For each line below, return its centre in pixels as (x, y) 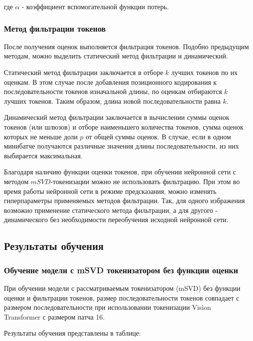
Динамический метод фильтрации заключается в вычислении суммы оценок (117, 117)
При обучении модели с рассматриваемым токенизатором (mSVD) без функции (122, 288)
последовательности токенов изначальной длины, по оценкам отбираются (113, 91)
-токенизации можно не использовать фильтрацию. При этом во (145, 181)
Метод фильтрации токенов (55, 28)
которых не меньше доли (41, 136)
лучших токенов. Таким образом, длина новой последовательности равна (112, 101)
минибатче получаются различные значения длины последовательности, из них (122, 146)
